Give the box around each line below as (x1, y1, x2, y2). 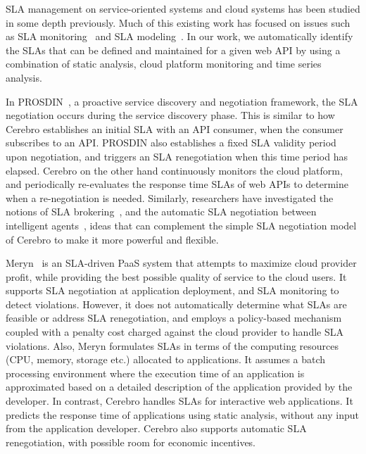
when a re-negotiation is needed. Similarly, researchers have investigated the (6, 190, 334, 205)
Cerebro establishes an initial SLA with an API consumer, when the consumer (6, 121, 343, 136)
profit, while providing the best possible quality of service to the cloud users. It (6, 269, 347, 284)
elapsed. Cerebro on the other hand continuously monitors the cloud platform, (6, 163, 343, 177)
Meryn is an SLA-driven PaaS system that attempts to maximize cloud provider (6, 256, 357, 270)
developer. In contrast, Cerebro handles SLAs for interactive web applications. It (6, 393, 353, 408)
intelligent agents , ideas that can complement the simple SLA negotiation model (6, 217, 357, 232)
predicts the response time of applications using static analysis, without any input (6, 407, 359, 422)
